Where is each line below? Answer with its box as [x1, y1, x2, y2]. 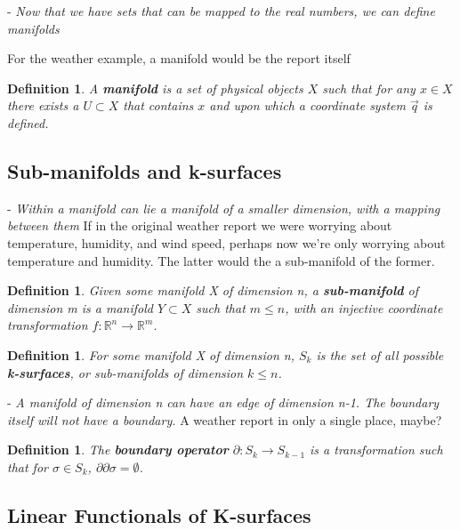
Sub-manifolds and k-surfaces [7, 157, 282, 184]
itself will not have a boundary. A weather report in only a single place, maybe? [7, 410, 442, 429]
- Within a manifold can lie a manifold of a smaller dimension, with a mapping [7, 198, 440, 217]
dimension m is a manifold [7, 298, 153, 317]
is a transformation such [310, 440, 443, 459]
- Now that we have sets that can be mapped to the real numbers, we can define [7, 2, 435, 20]
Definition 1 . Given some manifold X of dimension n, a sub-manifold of [7, 281, 419, 300]
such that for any [322, 78, 416, 97]
